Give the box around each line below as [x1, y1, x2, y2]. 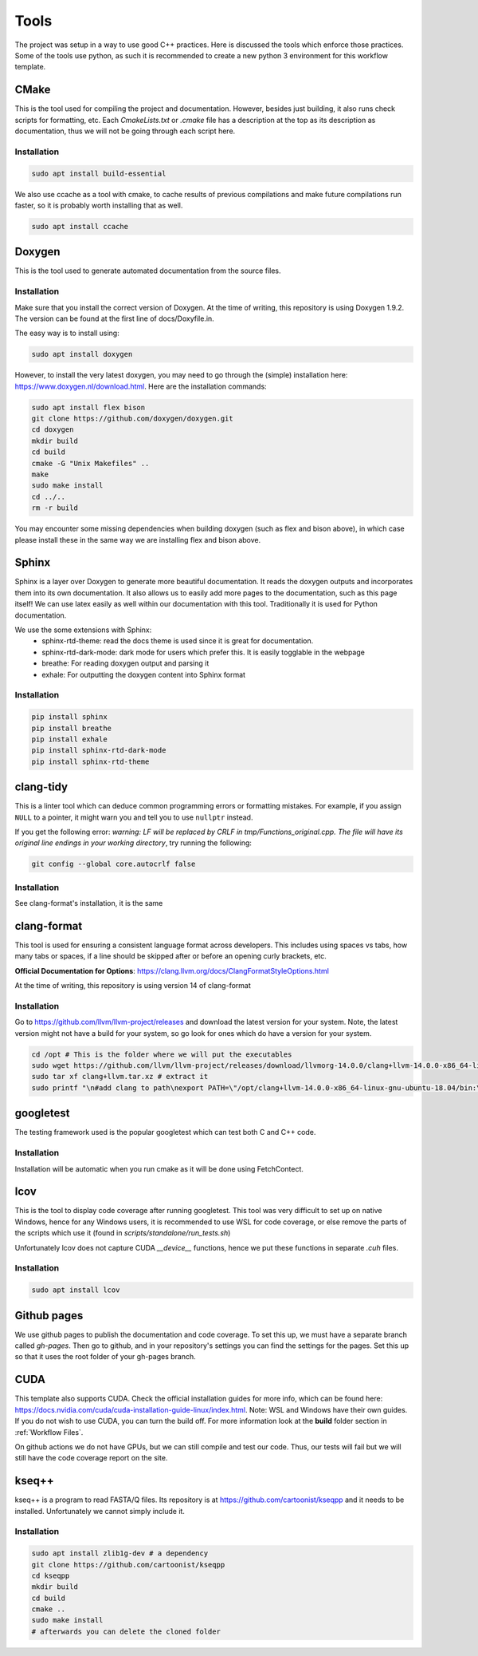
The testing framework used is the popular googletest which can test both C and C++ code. [14, 1128, 316, 1137]
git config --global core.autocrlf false [31, 860, 196, 869]
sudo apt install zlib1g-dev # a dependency [31, 1549, 209, 1558]
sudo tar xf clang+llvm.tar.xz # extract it [31, 1072, 209, 1081]
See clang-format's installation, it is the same [14, 899, 163, 908]
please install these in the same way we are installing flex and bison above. [14, 535, 261, 544]
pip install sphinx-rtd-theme [31, 757, 150, 766]
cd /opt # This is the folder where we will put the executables [31, 1049, 292, 1059]
